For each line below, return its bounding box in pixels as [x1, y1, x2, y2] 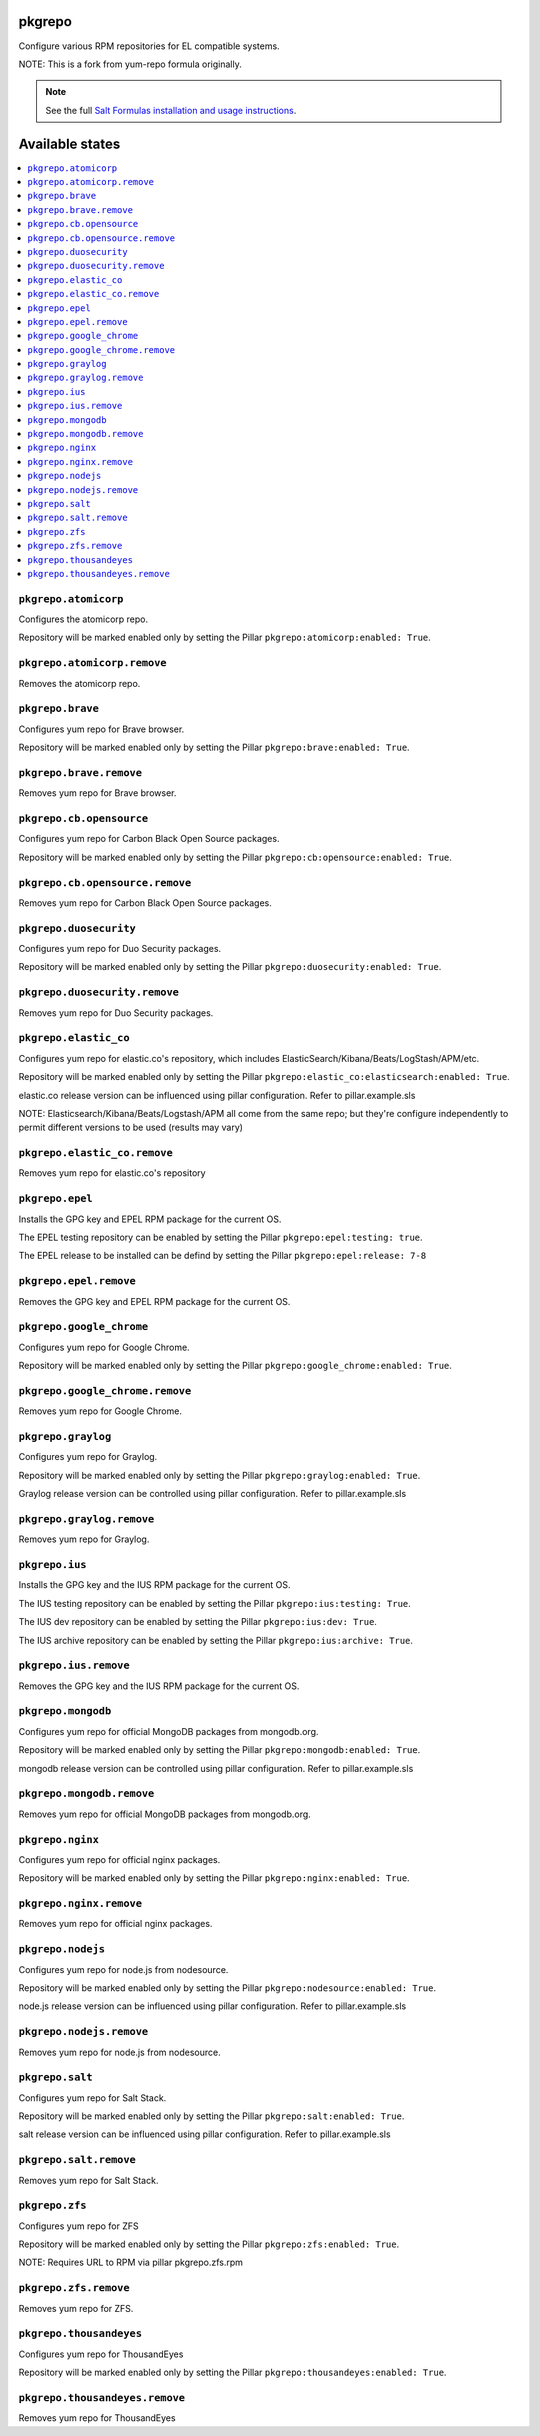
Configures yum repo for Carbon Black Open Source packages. [18, 833, 280, 845]
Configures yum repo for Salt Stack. [18, 2091, 167, 2104]
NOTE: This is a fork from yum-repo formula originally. [18, 58, 242, 70]
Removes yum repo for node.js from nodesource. [18, 2046, 221, 2058]
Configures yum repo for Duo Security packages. [18, 943, 222, 955]
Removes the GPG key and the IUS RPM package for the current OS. [18, 1680, 300, 1692]
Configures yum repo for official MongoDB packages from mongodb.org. [18, 1725, 319, 1737]
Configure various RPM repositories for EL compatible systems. [18, 40, 280, 52]
